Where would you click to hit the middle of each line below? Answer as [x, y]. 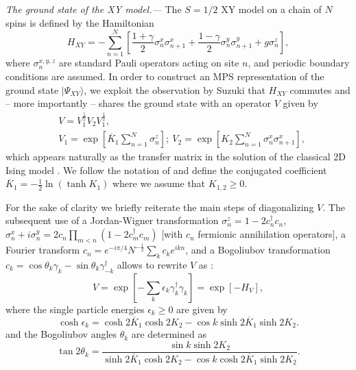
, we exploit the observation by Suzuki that [175, 89]
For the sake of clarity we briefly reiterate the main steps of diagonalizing [160, 207]
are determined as [169, 334]
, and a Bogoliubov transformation [258, 250]
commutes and [320, 89]
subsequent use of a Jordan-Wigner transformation [112, 220]
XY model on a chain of [271, 9]
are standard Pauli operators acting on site [149, 63]
